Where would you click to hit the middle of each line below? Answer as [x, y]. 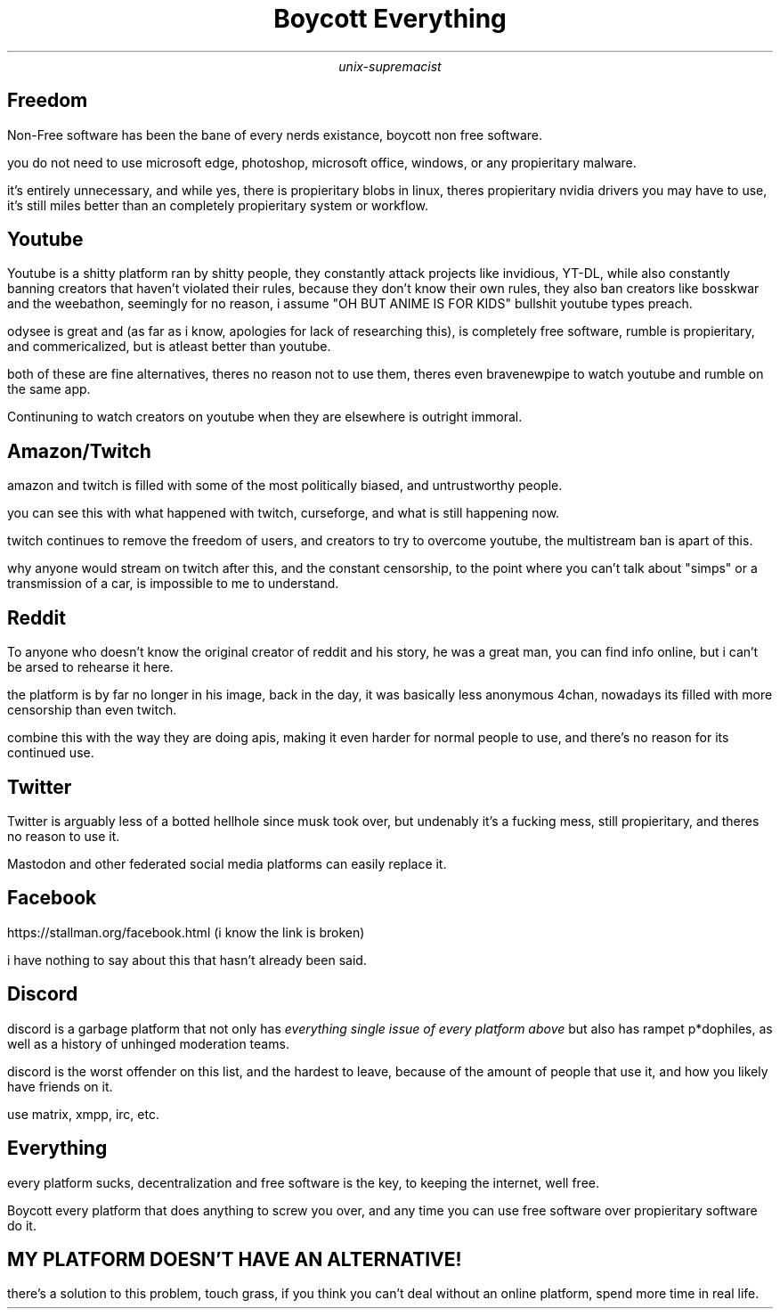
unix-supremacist [390, 66]
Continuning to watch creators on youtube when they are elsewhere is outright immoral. [265, 417]
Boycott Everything [390, 19]
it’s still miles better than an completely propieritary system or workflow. [218, 205]
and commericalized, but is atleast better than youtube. [169, 347]
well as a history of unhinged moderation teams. [148, 1043]
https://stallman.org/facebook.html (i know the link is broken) [186, 932]
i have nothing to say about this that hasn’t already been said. [187, 960]
